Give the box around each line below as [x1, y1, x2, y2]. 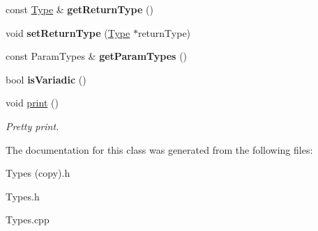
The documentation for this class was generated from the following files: [6, 142, 313, 157]
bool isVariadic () [6, 72, 86, 86]
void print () [6, 95, 59, 110]
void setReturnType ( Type [6, 25, 130, 40]
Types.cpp [6, 212, 50, 227]
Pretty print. [6, 118, 59, 133]
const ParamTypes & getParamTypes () [6, 49, 188, 63]
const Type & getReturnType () [6, 2, 153, 16]
